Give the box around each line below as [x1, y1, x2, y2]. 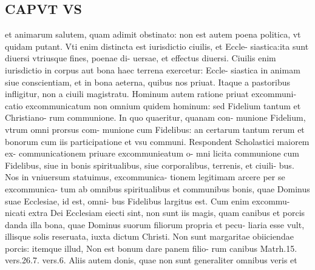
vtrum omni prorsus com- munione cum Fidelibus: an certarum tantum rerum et [5, 123, 305, 135]
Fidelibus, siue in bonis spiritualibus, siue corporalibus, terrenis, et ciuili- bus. [5, 158, 294, 171]
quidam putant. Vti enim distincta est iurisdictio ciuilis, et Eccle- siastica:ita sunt [5, 39, 309, 52]
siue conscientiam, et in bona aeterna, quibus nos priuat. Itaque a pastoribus [5, 75, 290, 88]
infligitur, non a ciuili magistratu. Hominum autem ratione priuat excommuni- [5, 87, 297, 100]
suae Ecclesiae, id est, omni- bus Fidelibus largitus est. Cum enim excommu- [5, 194, 290, 207]
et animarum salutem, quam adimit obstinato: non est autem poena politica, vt [5, 28, 301, 41]
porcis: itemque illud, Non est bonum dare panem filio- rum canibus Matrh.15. [5, 241, 297, 254]
